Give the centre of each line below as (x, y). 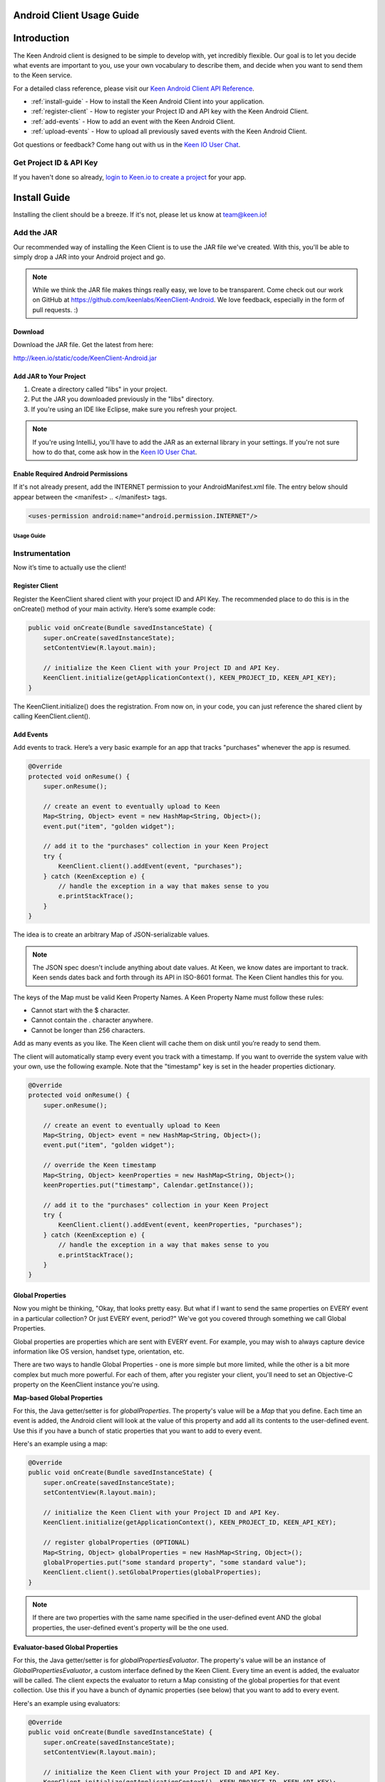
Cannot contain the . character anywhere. (92, 1020)
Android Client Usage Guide (76, 15)
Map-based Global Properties (58, 1398)
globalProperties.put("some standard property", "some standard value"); (175, 1562)
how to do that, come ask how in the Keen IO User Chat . (115, 452)
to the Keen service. (43, 76)
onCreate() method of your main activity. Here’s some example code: (114, 609)
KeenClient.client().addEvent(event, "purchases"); (150, 866)
